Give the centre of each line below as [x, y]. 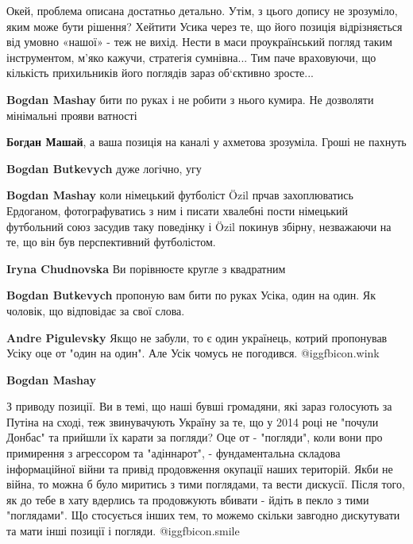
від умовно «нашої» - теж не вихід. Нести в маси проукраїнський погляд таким [199, 42]
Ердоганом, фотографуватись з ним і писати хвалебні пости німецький [178, 210]
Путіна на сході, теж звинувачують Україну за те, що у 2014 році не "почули [193, 421]
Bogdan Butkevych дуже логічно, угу [104, 168]
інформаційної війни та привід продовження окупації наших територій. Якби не [200, 468]
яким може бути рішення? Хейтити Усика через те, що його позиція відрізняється [205, 26]
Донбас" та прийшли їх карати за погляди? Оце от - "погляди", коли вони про [195, 437]
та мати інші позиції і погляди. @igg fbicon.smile [123, 531]
